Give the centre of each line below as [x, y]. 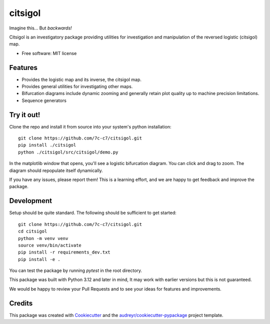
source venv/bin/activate [50, 245]
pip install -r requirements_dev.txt [64, 252]
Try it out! [25, 115]
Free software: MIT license [49, 53]
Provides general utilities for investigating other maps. [77, 86]
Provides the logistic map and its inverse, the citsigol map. [82, 79]
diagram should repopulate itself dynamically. [56, 170]
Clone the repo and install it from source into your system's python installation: [90, 126]
